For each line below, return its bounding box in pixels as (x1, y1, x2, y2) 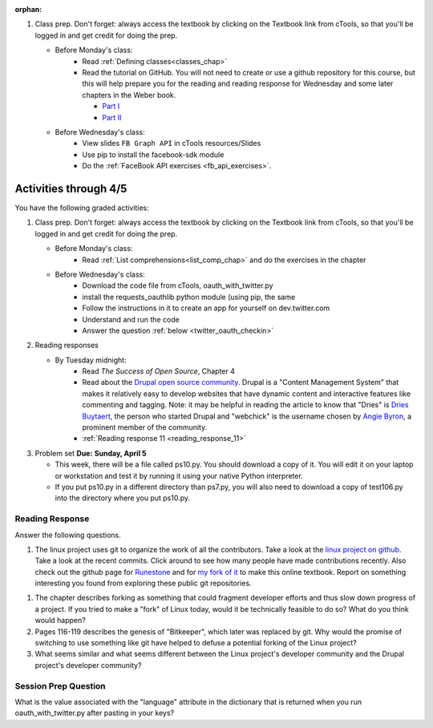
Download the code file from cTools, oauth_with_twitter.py (82, 281, 273, 290)
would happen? (34, 616, 86, 625)
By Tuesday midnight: (55, 355, 127, 365)
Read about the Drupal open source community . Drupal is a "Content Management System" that (82, 378, 399, 387)
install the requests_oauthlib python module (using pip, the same (82, 292, 296, 301)
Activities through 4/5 (14, 181, 127, 196)
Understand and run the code (82, 314, 180, 324)
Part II (102, 112, 122, 122)
